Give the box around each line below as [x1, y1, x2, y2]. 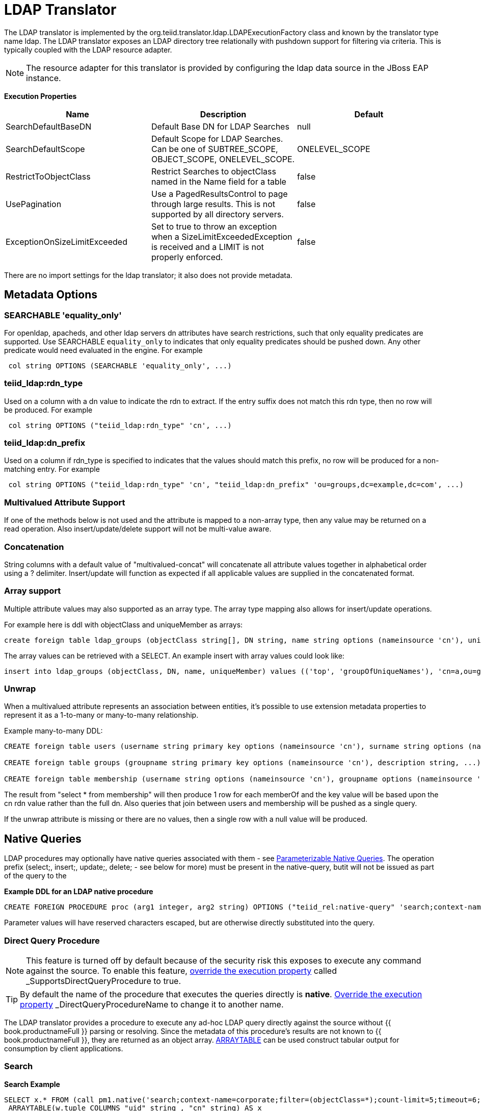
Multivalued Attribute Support [4, 497, 125, 508]
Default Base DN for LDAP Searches [151, 121, 289, 132]
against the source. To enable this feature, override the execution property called [26, 966, 337, 976]
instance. [26, 72, 61, 83]
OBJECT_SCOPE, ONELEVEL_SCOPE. [151, 154, 295, 164]
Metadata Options [4, 288, 97, 301]
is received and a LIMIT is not [151, 241, 264, 252]
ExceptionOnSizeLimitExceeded [6, 236, 127, 247]
